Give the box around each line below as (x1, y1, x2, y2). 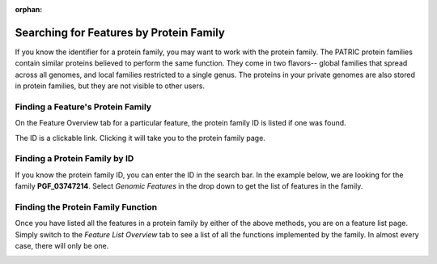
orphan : (15, 5, 43, 14)
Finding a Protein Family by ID (15, 153, 134, 164)
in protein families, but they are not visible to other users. (15, 81, 206, 91)
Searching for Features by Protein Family (15, 25, 226, 40)
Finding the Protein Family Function (15, 201, 158, 212)
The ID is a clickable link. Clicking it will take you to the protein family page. (15, 133, 266, 143)
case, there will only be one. (15, 241, 109, 251)
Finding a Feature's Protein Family (15, 101, 152, 113)
